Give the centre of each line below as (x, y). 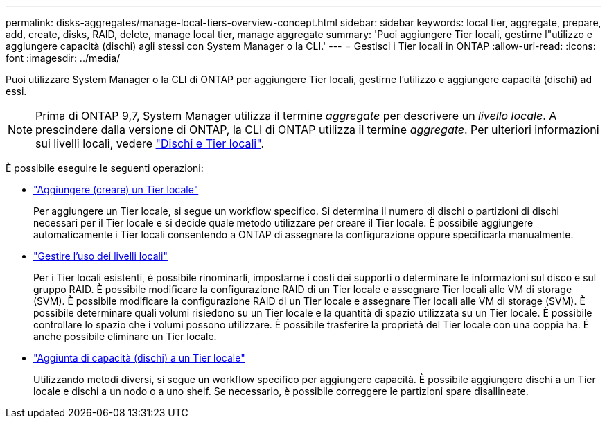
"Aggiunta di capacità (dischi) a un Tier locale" (139, 358)
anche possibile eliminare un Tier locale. (125, 336)
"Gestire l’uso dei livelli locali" (100, 256)
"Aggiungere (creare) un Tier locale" (116, 189)
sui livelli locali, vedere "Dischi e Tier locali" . (150, 143)
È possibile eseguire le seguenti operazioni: (105, 168)
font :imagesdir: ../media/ (63, 58)
